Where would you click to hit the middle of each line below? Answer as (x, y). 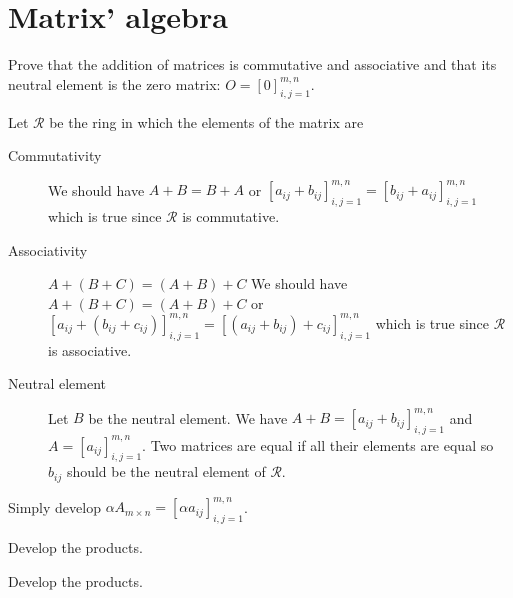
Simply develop (54, 506)
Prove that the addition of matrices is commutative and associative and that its (252, 64)
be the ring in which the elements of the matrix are (206, 121)
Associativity (48, 249)
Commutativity (55, 155)
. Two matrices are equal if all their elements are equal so (318, 444)
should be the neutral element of (166, 471)
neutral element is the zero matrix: (114, 83)
